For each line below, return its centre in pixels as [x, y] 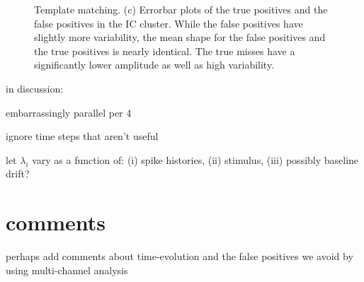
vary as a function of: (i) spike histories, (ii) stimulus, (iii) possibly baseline [195, 159]
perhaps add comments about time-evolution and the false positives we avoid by [180, 256]
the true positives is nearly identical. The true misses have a [165, 51]
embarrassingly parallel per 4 [69, 112]
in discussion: [35, 88]
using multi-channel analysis [67, 270]
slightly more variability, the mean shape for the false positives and [180, 37]
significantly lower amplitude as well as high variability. [154, 65]
